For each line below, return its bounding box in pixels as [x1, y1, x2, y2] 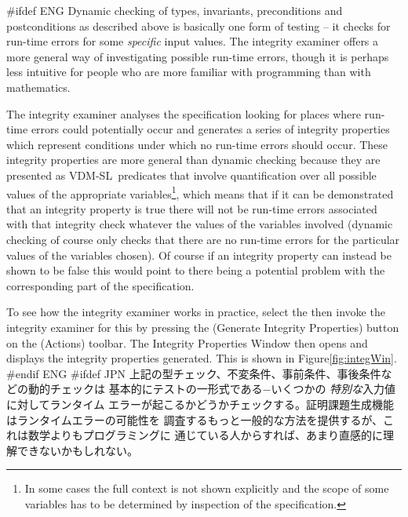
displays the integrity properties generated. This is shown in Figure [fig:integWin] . [6, 350, 397, 366]
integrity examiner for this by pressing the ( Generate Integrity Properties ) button [6, 319, 399, 335]
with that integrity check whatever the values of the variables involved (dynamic [6, 216, 393, 232]
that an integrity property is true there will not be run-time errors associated [6, 200, 377, 217]
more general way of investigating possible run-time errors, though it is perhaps [6, 48, 389, 64]
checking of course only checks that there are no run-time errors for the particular [6, 231, 400, 247]
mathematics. [6, 78, 71, 95]
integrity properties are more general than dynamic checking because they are [6, 151, 381, 168]
